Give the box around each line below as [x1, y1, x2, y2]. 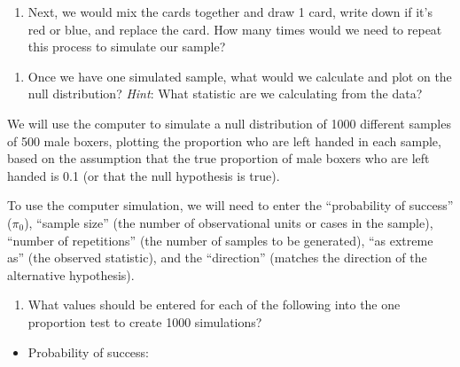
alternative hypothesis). [7, 265, 135, 284]
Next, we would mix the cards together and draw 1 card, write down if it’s [27, 3, 433, 20]
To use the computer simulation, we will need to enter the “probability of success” [7, 196, 454, 215]
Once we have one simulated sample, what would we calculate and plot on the [27, 66, 452, 85]
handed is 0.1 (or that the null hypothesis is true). [7, 166, 280, 184]
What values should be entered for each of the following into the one [27, 295, 401, 314]
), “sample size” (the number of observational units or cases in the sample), [24, 213, 433, 231]
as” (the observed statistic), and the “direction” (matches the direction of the [7, 248, 427, 267]
